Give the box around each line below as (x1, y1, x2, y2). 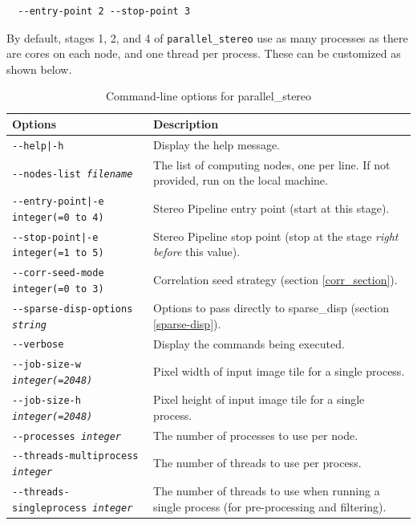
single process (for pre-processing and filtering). (153, 498, 387, 515)
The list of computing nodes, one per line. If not (153, 156, 391, 173)
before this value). (153, 243, 241, 260)
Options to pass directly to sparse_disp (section (153, 299, 389, 315)
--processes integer (12, 430, 122, 442)
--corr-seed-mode (12, 267, 104, 279)
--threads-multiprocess (12, 450, 139, 462)
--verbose (12, 339, 64, 351)
